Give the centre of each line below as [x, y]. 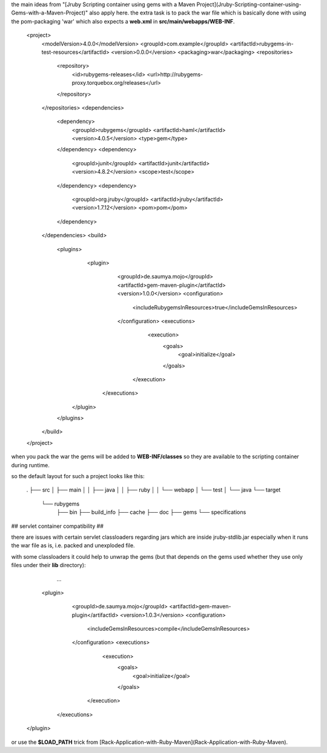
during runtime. [30, 465]
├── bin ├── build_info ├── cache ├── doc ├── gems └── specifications [151, 512]
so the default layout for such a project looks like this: [78, 476]
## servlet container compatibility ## [58, 526]
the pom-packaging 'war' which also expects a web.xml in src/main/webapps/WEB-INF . [123, 21]
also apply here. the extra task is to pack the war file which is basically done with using [197, 13]
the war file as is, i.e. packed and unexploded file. [73, 545]
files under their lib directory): [48, 565]
